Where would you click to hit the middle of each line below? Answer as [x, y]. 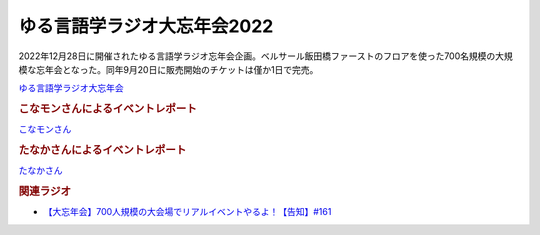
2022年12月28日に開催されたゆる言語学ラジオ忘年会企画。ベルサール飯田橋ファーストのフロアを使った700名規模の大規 [266, 56]
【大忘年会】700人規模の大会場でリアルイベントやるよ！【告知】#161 [187, 212]
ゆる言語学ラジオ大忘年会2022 [146, 26]
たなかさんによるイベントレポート [102, 150]
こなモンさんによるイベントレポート [107, 109]
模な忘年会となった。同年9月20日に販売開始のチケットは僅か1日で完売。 [168, 69]
